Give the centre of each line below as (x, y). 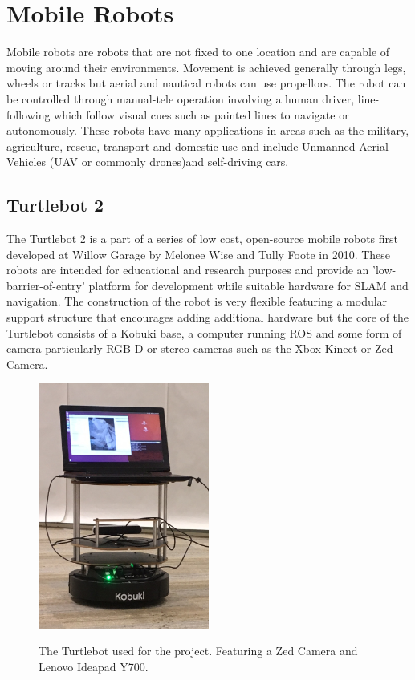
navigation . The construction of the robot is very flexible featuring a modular (197, 301)
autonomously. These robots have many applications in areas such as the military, (208, 130)
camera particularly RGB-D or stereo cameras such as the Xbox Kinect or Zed (200, 348)
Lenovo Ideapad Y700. (94, 666)
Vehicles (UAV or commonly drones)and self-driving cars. (148, 162)
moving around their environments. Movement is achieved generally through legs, (206, 67)
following (28, 114)
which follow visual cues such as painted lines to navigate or (201, 114)
